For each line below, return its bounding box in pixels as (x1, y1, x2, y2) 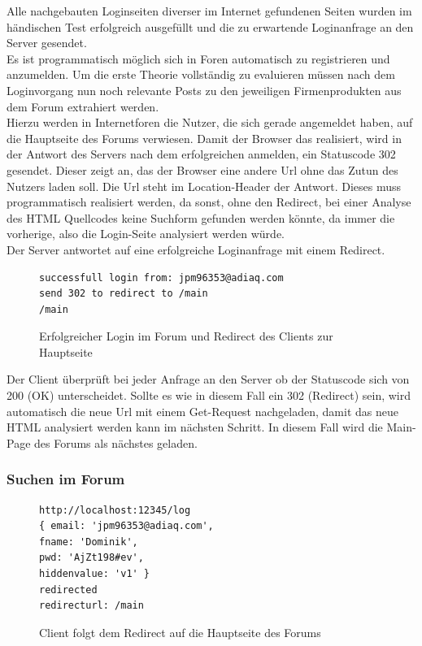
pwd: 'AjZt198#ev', (39, 552, 144, 564)
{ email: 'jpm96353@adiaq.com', (39, 520, 214, 532)
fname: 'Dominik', (39, 535, 138, 548)
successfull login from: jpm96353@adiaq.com (39, 271, 284, 284)
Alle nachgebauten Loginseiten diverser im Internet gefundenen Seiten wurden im (7, 2, 412, 19)
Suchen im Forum (7, 469, 125, 489)
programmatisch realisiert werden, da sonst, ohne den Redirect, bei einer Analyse (7, 193, 411, 210)
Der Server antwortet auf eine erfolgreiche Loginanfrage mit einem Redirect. (7, 241, 385, 258)
